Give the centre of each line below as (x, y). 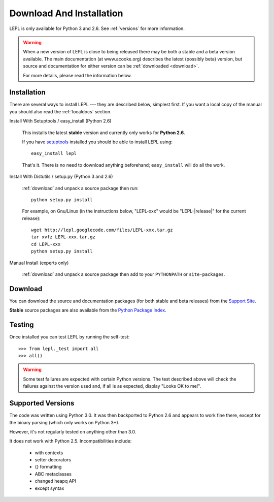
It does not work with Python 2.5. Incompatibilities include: (71, 441)
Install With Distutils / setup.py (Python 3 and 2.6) (61, 177)
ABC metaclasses (53, 474)
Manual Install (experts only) (39, 263)
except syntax (49, 488)
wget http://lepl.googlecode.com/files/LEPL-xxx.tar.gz (102, 230)
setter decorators (53, 460)
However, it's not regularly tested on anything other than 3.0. (73, 431)
